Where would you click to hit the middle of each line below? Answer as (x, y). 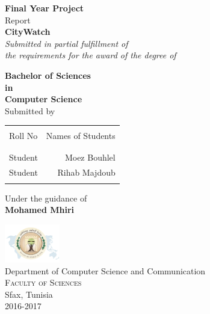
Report (18, 20)
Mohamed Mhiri (40, 210)
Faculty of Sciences (43, 282)
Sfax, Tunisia (29, 294)
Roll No (23, 136)
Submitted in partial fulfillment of (66, 43)
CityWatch (28, 32)
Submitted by (30, 110)
